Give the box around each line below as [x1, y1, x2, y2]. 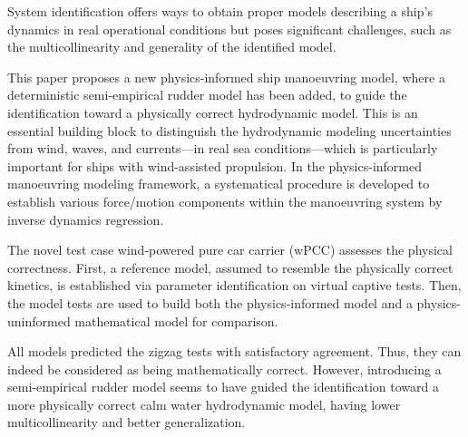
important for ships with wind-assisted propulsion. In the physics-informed [7, 156, 422, 175]
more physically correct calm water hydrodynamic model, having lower [7, 394, 401, 413]
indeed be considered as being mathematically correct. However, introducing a [7, 359, 442, 378]
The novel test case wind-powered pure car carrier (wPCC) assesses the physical [7, 240, 453, 259]
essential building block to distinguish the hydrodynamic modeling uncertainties [7, 121, 452, 140]
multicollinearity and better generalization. [7, 413, 246, 432]
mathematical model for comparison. [74, 311, 278, 330]
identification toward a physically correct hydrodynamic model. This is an [7, 102, 418, 121]
